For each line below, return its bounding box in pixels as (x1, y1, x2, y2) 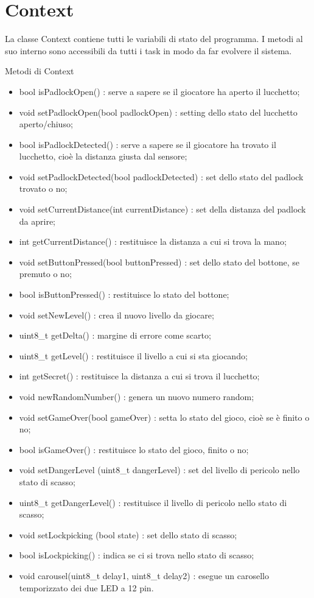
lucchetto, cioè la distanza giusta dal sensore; (19, 150, 187, 163)
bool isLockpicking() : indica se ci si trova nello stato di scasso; (19, 549, 254, 561)
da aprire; (19, 214, 56, 227)
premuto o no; (19, 267, 72, 280)
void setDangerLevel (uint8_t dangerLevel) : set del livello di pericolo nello (19, 463, 300, 476)
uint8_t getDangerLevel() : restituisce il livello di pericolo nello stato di (19, 496, 287, 508)
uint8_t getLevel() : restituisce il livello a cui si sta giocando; (19, 349, 248, 362)
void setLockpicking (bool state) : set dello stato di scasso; (19, 528, 237, 541)
